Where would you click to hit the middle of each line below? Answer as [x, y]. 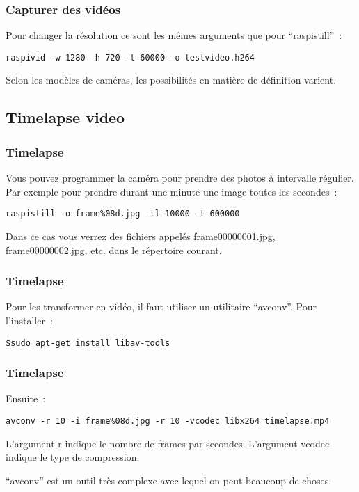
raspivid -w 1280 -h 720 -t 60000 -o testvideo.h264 [130, 57]
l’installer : [29, 320]
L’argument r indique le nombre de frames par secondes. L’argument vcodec [168, 443]
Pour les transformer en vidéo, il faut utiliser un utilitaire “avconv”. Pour [161, 307]
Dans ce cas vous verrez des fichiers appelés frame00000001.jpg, [141, 236]
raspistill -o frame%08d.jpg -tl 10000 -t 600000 [123, 214]
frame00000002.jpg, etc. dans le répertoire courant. [114, 249]
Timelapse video [65, 117]
